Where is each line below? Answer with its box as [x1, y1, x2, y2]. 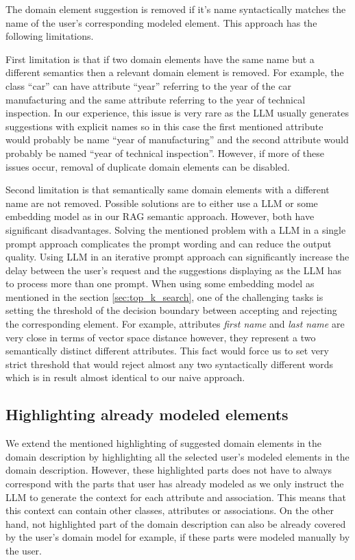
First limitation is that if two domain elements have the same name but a [5, 51, 315, 66]
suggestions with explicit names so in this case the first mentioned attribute [5, 119, 323, 133]
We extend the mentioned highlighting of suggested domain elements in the [5, 436, 322, 450]
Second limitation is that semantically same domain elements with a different [5, 182, 330, 197]
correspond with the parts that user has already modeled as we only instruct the [5, 476, 344, 491]
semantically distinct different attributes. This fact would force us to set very [5, 343, 329, 358]
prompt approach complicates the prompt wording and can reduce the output [5, 236, 332, 250]
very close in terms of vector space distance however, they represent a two [5, 330, 316, 344]
